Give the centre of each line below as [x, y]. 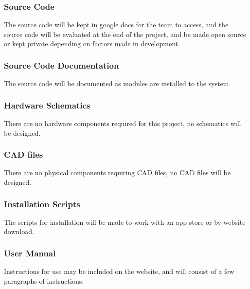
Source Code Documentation [62, 65]
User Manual [30, 253]
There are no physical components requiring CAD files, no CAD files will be [117, 172]
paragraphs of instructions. [44, 280]
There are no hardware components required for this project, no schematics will [123, 123]
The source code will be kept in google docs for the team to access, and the [116, 25]
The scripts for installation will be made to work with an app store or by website [125, 222]
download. [19, 231]
